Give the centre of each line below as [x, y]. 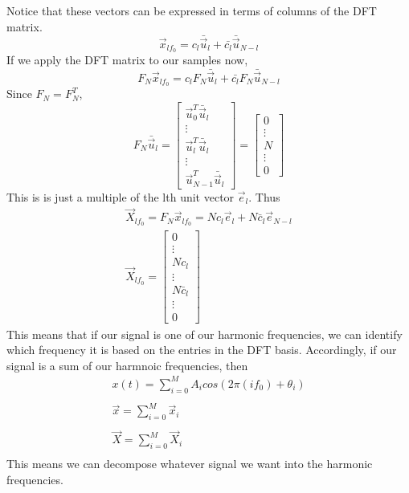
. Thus [264, 196]
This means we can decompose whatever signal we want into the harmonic [190, 464]
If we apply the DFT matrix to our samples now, [127, 60]
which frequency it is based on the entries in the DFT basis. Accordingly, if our [202, 350]
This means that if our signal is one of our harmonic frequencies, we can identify [204, 334]
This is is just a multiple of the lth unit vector [121, 196]
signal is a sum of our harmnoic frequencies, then [127, 365]
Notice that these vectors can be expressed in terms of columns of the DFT [192, 10]
